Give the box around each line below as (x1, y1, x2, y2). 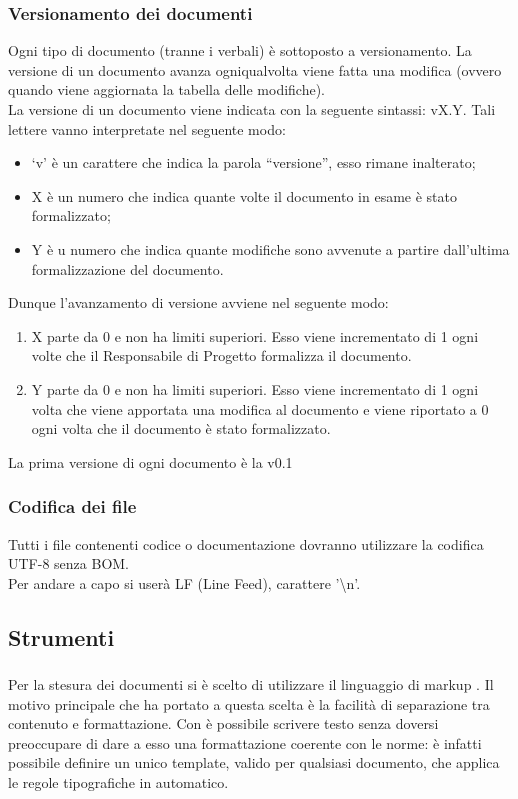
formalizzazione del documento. (31, 258, 224, 279)
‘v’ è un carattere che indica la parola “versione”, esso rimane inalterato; (31, 152, 476, 173)
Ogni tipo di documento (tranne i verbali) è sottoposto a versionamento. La (8, 40, 472, 61)
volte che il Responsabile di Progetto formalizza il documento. (31, 345, 412, 366)
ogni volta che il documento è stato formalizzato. (31, 418, 331, 439)
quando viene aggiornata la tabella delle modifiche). (8, 79, 326, 100)
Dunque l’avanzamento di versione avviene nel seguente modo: (8, 292, 389, 313)
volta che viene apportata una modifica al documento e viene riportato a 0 (31, 398, 489, 419)
